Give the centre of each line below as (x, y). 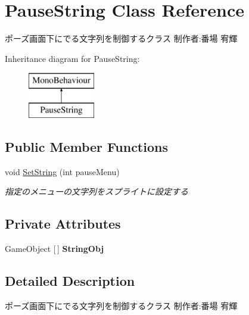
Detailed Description (70, 281)
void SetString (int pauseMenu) (62, 171)
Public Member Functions (86, 146)
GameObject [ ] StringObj (55, 249)
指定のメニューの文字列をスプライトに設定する (97, 191)
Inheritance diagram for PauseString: (72, 58)
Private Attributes (63, 224)
